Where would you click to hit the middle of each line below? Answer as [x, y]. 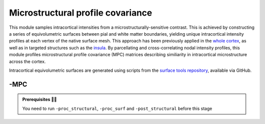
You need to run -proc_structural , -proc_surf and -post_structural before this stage [117, 108]
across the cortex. [27, 62]
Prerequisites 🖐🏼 [40, 100]
